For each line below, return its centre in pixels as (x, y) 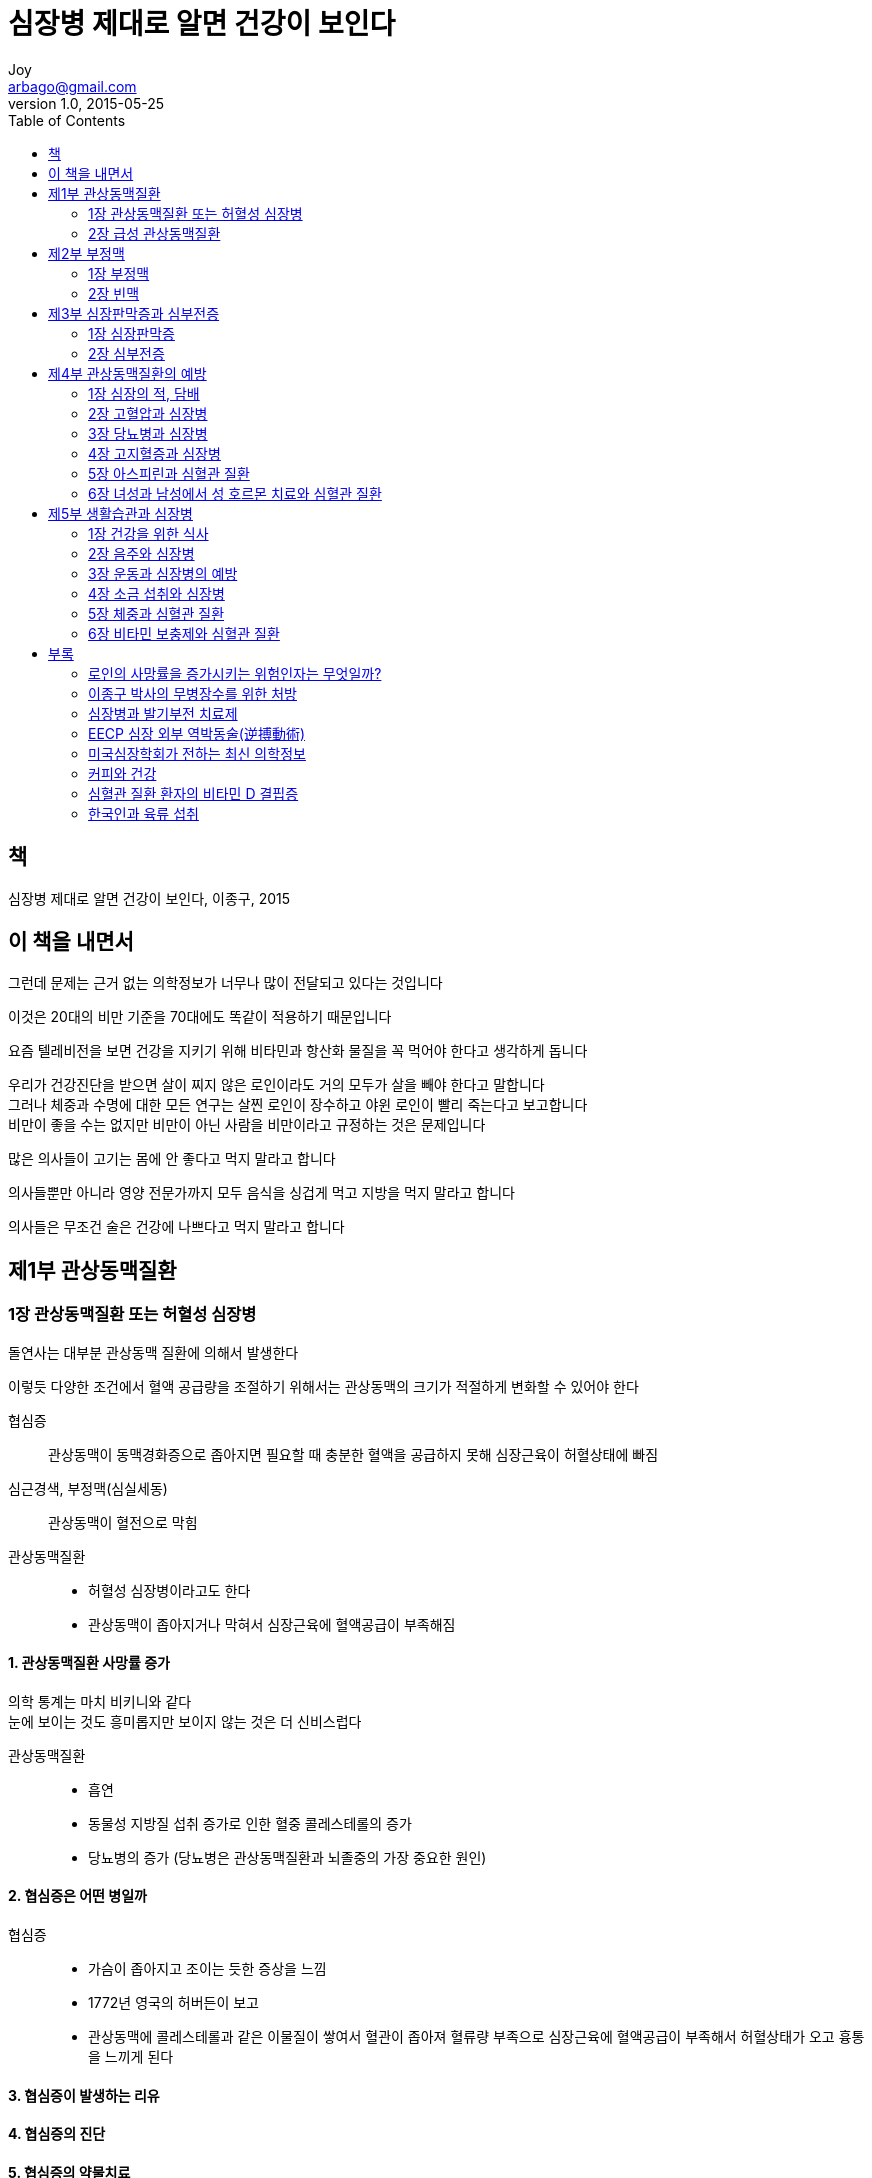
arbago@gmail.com (72, 86)
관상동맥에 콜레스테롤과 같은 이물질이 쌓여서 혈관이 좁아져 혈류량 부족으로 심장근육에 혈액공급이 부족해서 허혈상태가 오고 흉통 (476, 2037)
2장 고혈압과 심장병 (148, 413)
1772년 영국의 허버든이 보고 (173, 2003)
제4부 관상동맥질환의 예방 (127, 373)
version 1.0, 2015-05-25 (86, 103)
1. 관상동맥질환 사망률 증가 (89, 1663)
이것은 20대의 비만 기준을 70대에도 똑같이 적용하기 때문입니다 (200, 1017)
